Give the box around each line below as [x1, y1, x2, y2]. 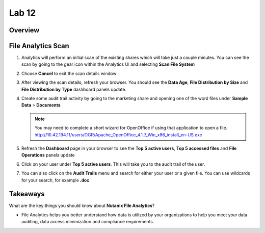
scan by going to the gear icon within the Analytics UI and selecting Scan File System [21, 61, 195, 67]
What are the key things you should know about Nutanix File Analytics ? [9, 203, 155, 208]
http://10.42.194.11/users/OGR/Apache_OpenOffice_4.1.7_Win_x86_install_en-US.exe [34, 131, 202, 137]
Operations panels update [21, 152, 75, 158]
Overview [9, 26, 40, 34]
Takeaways [9, 190, 45, 198]
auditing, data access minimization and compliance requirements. [21, 219, 154, 225]
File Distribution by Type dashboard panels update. [21, 86, 127, 92]
